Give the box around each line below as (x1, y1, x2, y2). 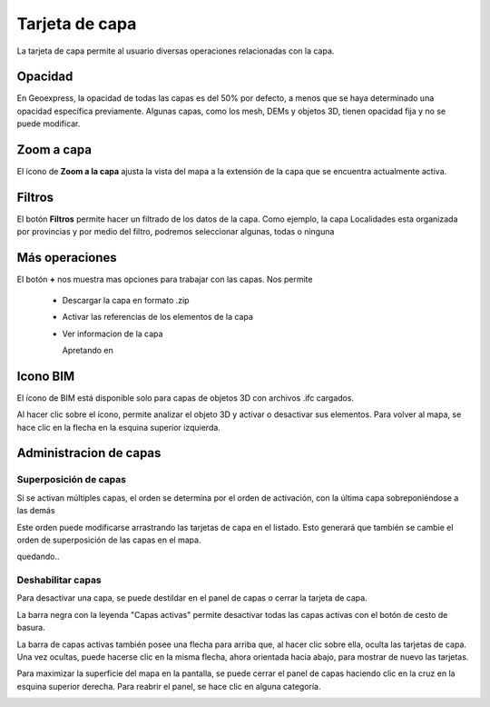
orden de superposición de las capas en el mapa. (16, 534, 201, 545)
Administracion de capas (16, 445, 162, 461)
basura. (16, 622, 45, 633)
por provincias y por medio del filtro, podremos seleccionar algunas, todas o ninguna (16, 226, 335, 237)
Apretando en (62, 344, 113, 355)
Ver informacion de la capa (62, 328, 163, 339)
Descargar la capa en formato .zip (62, 294, 190, 305)
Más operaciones (16, 250, 117, 265)
